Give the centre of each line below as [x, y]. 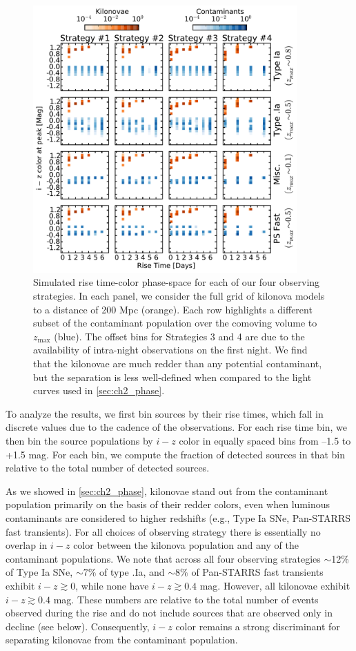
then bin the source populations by [79, 440]
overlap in [27, 545]
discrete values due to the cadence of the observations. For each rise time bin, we [176, 427]
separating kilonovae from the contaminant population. [122, 640]
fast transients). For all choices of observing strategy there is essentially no [163, 531]
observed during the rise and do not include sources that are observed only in [169, 613]
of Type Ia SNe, [39, 572]
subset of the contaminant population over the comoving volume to [175, 323]
